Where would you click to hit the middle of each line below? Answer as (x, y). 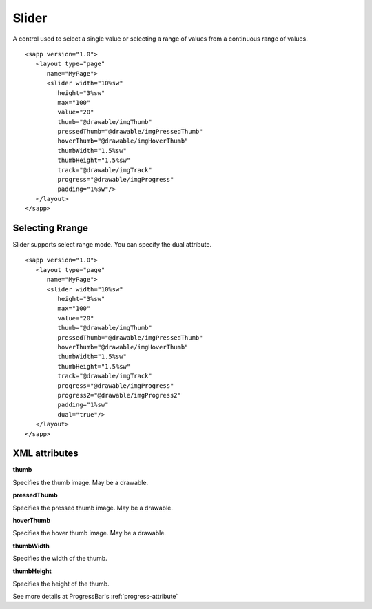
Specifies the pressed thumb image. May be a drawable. (93, 508)
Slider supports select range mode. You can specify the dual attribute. (112, 245)
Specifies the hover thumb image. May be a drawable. (90, 533)
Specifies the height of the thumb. (61, 584)
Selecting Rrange (51, 228)
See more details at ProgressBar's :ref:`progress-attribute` (95, 597)
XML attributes (45, 454)
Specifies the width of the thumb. (60, 559)
